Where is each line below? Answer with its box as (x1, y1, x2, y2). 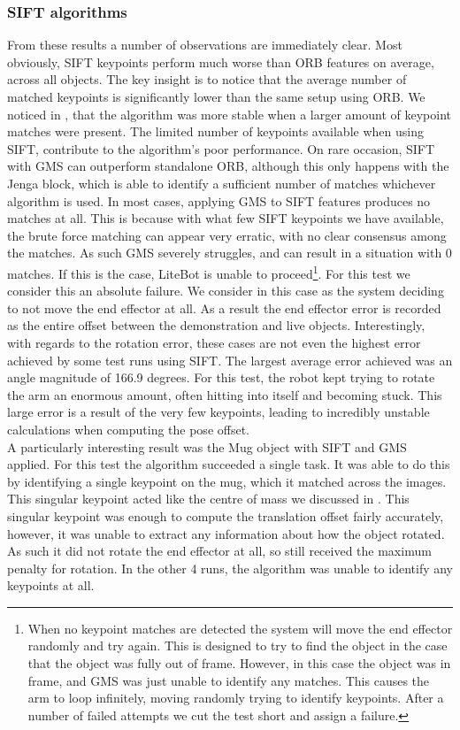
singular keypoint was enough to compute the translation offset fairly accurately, (7, 506, 444, 525)
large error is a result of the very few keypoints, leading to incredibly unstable (7, 403, 430, 421)
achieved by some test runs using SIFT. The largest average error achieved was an (7, 350, 453, 369)
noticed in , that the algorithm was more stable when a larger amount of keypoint (7, 104, 451, 123)
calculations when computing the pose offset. (7, 419, 249, 438)
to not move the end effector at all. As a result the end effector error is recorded (7, 298, 441, 317)
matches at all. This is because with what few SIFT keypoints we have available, (7, 209, 444, 227)
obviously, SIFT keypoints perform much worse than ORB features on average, (7, 52, 434, 71)
